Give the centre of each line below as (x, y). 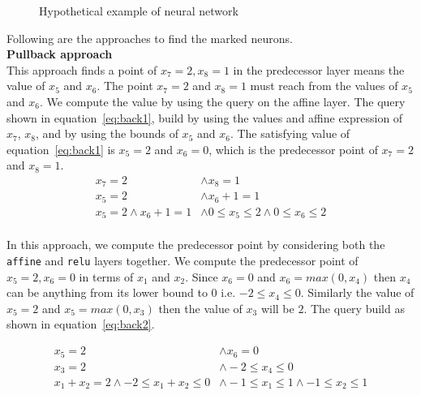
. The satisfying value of (290, 133)
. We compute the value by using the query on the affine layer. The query (222, 101)
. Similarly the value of (357, 292)
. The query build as (354, 308)
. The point (125, 86)
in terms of (106, 276)
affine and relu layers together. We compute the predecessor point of (183, 261)
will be (277, 308)
